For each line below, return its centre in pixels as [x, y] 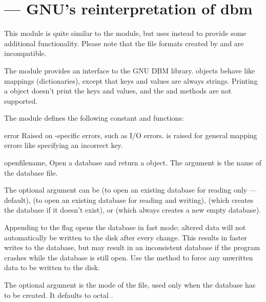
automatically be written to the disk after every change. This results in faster [126, 237]
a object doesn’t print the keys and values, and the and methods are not [118, 91]
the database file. [31, 172]
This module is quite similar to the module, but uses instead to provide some [125, 33]
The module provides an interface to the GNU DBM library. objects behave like [130, 70]
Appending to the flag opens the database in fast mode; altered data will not [125, 227]
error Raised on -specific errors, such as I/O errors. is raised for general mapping [131, 135]
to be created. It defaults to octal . [59, 295]
